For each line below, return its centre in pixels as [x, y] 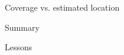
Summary [22, 27]
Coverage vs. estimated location [62, 7]
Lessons [19, 47]
